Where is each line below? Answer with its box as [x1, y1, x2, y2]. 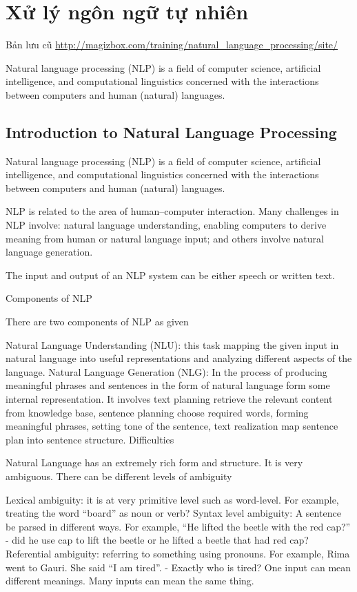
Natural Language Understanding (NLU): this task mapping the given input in [6, 337, 339, 352]
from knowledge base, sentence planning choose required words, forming [6, 405, 309, 419]
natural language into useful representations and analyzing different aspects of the [6, 351, 352, 365]
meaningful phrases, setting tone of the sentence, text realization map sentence [6, 419, 338, 433]
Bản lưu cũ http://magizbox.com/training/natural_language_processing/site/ [6, 37, 338, 52]
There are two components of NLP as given [6, 314, 189, 329]
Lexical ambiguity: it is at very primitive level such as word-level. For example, [6, 492, 339, 506]
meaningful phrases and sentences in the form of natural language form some [6, 378, 330, 392]
